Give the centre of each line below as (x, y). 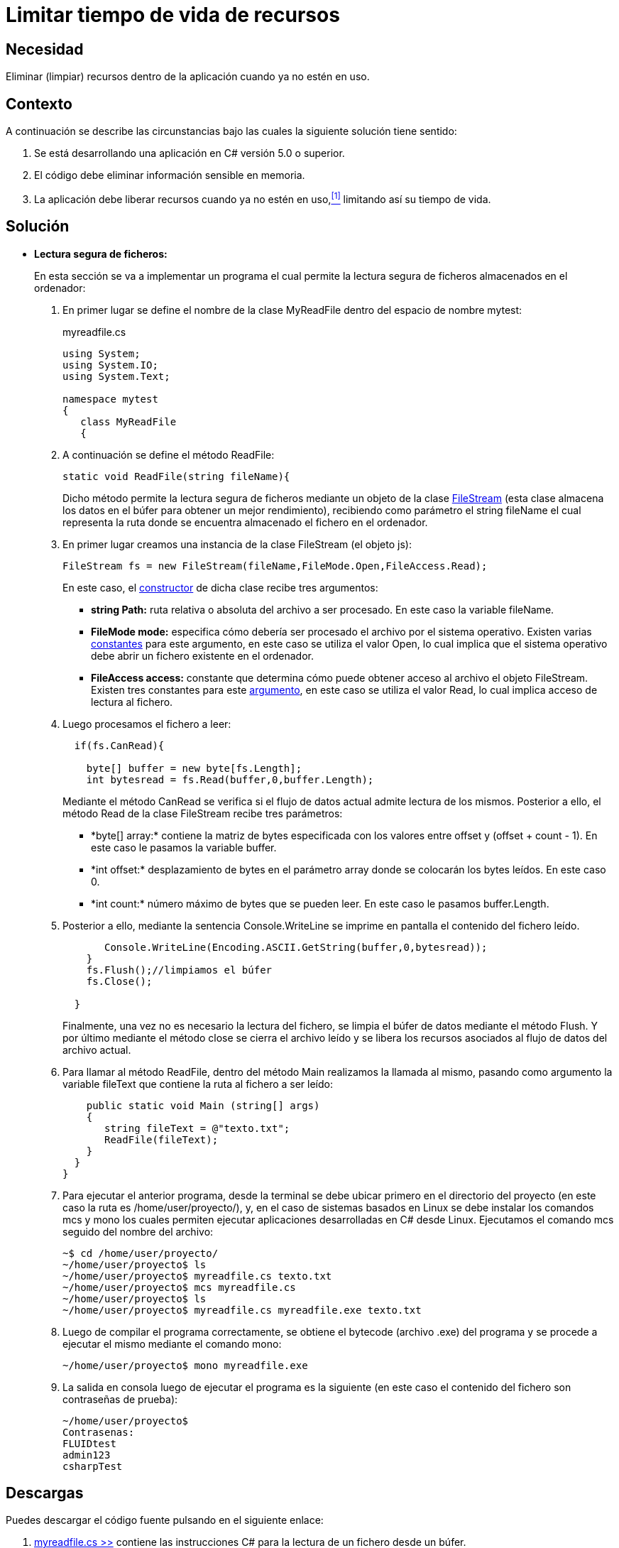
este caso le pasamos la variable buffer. (184, 847)
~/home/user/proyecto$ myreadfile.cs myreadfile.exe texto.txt (242, 1310)
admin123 (87, 1455)
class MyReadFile (128, 421)
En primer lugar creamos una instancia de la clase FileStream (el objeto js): (237, 544)
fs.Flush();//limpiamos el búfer (179, 970)
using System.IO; (110, 365)
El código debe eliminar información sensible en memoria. (170, 175)
